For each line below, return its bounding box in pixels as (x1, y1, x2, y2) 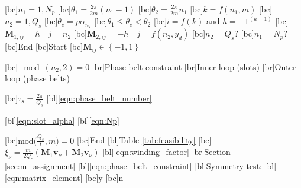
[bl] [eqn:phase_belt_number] (46, 91, 152, 104)
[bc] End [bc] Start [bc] (5, 40, 83, 52)
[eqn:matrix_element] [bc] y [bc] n (5, 171, 124, 183)
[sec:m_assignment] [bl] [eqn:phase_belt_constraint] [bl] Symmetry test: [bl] (5, 160, 277, 172)
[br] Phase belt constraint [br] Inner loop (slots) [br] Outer (92, 60, 296, 72)
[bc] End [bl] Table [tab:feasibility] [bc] (76, 134, 212, 146)
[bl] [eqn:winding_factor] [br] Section (102, 146, 231, 158)
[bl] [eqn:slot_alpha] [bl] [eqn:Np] (5, 114, 119, 126)
